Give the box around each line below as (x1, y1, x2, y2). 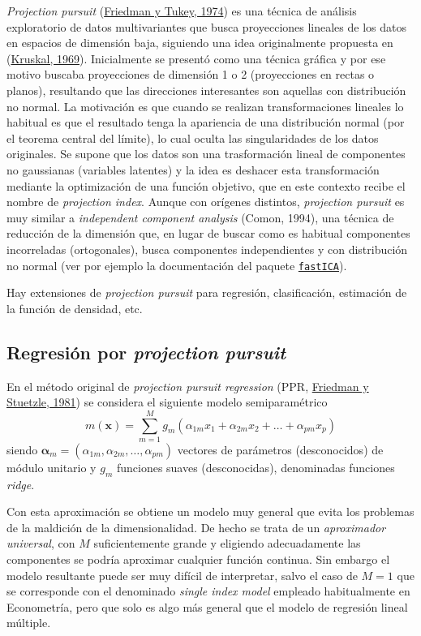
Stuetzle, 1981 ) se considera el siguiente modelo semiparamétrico (6, 393, 328, 410)
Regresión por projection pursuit (6, 339, 286, 364)
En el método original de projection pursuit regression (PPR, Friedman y (6, 377, 369, 394)
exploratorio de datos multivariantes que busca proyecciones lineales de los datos (6, 18, 406, 35)
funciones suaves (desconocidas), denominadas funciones (116, 458, 395, 475)
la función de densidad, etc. (6, 299, 143, 316)
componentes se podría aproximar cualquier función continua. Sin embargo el (6, 551, 390, 568)
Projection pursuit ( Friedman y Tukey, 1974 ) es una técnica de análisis (6, 2, 357, 19)
